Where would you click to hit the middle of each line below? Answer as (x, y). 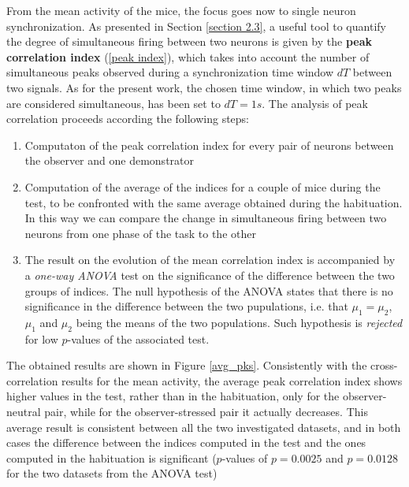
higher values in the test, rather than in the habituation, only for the (173, 396)
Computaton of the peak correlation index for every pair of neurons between (209, 145)
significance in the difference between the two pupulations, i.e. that (186, 306)
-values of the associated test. (138, 338)
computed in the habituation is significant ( (112, 457)
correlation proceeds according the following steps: (128, 119)
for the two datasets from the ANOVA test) (112, 473)
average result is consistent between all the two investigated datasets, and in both (204, 427)
